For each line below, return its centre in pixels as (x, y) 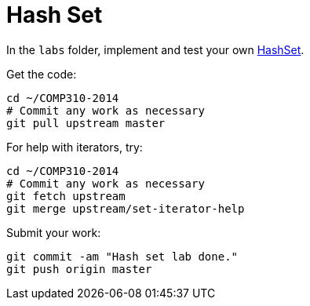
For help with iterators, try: (75, 147)
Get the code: (42, 74)
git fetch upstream (66, 196)
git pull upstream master (86, 123)
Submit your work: (54, 232)
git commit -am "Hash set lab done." (122, 256)
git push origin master (79, 269)
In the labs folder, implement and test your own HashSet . (155, 49)
